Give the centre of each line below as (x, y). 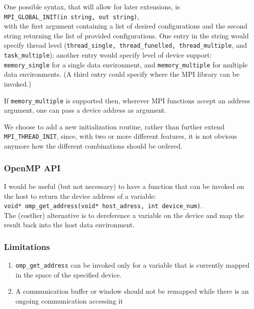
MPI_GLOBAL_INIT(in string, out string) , (72, 16)
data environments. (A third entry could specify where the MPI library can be (122, 74)
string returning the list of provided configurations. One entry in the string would (127, 35)
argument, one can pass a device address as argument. (85, 110)
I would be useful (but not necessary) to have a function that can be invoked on (124, 186)
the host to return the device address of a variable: (80, 196)
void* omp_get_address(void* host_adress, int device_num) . (103, 205)
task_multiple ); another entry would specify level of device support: (108, 55)
